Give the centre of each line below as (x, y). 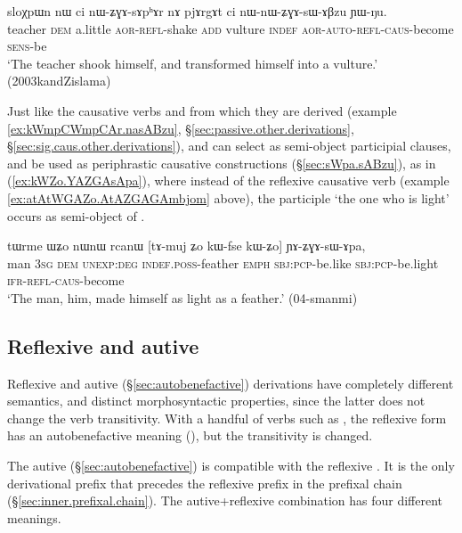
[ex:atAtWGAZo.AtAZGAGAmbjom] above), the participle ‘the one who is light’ (228, 197)
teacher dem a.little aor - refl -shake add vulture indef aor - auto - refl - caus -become (231, 28)
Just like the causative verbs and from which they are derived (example (202, 110)
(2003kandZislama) (59, 81)
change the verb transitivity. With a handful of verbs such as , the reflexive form (227, 418)
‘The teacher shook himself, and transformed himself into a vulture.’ (193, 63)
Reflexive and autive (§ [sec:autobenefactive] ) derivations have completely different (231, 383)
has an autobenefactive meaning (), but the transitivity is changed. (190, 435)
